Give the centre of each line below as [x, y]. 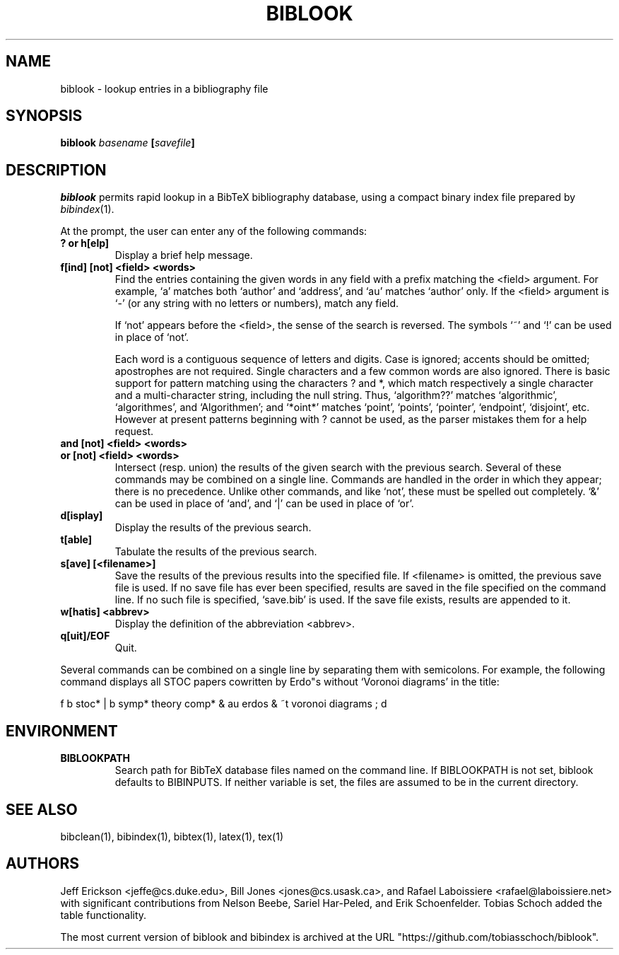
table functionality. [104, 915]
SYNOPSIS [44, 116]
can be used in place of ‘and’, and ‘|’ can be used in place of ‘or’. [264, 504]
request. [134, 432]
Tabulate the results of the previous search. [216, 552]
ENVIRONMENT [62, 731]
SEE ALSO [42, 809]
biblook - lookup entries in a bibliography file [164, 88]
